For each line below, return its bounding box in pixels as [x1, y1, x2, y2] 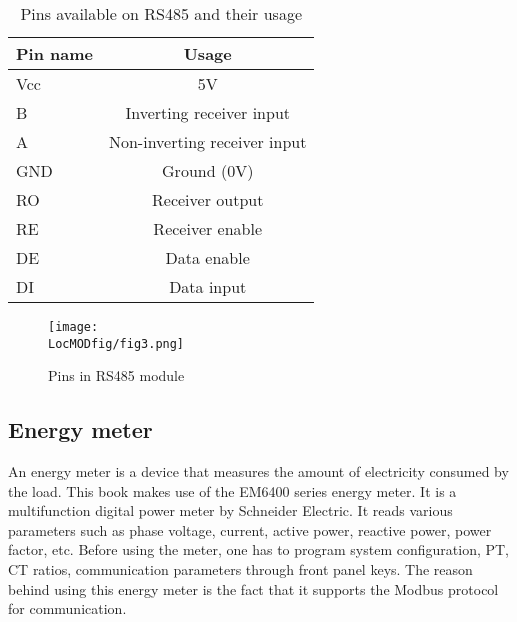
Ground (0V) [162, 159, 254, 182]
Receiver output [152, 188, 264, 211]
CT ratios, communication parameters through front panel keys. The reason [8, 559, 473, 580]
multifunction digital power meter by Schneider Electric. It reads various [8, 500, 453, 521]
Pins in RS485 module [48, 365, 185, 386]
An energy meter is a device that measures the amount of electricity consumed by [8, 461, 509, 482]
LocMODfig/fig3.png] [48, 336, 185, 351]
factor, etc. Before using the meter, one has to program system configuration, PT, [8, 539, 510, 560]
